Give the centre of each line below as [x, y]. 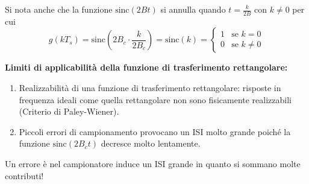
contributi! [24, 175]
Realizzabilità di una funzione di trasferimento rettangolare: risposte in [150, 88]
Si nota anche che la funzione [59, 9]
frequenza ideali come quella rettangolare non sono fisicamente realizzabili [155, 99]
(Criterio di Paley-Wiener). [69, 111]
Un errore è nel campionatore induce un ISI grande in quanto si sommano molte [153, 163]
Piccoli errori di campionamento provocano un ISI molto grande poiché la [155, 131]
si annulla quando [193, 9]
